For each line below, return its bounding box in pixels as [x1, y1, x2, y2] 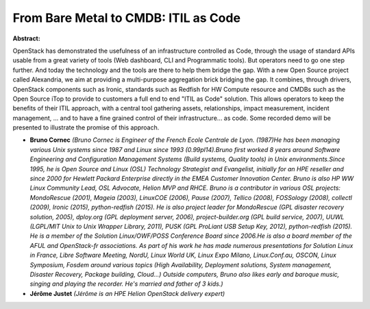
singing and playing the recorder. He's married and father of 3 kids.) [29, 280, 223, 288]
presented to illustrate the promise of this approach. [12, 123, 160, 132]
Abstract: [12, 34, 40, 42]
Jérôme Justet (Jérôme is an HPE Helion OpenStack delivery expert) [29, 289, 225, 297]
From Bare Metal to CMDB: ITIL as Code [12, 10, 241, 25]
